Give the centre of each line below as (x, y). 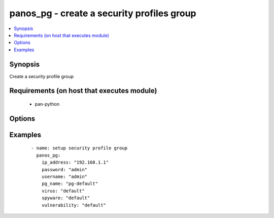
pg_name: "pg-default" (70, 184)
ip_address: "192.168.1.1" (75, 162)
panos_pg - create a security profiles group (103, 13)
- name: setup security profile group (79, 148)
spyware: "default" (66, 198)
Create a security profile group (41, 76)
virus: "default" (63, 191)
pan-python (47, 104)
